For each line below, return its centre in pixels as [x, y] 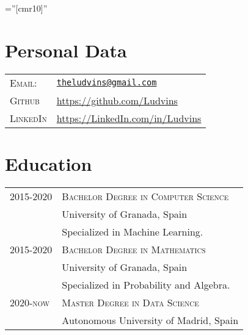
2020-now [30, 302]
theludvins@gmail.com [107, 83]
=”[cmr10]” [26, 8]
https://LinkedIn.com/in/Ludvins [129, 118]
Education [49, 163]
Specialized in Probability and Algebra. [146, 284]
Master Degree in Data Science [130, 302]
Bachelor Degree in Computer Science [145, 196]
